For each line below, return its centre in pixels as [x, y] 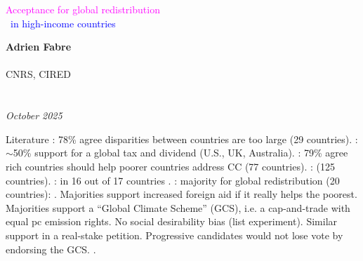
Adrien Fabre [39, 47]
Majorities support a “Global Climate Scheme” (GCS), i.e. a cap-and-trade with [178, 207]
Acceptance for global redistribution [83, 9]
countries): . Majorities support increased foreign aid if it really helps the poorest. [181, 194]
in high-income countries [63, 23]
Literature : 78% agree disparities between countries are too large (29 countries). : [182, 139]
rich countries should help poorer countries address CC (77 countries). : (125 [170, 166]
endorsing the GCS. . [51, 249]
